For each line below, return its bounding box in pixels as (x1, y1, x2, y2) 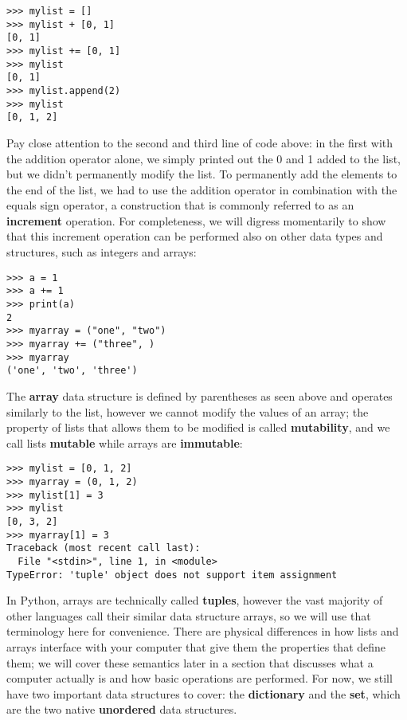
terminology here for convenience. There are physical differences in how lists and (6, 623, 399, 640)
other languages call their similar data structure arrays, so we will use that (6, 607, 371, 624)
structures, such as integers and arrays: (6, 244, 197, 260)
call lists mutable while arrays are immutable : (6, 434, 243, 451)
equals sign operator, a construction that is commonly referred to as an (6, 197, 354, 213)
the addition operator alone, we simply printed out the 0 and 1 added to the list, (6, 150, 401, 166)
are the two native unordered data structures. (6, 701, 237, 718)
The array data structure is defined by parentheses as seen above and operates (6, 387, 393, 404)
